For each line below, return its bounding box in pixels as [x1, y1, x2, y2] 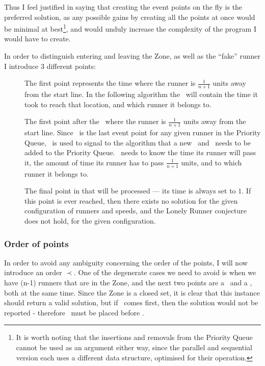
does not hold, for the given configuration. [24, 215, 156, 226]
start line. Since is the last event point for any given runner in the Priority [24, 127, 261, 138]
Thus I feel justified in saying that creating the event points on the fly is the [4, 2, 243, 12]
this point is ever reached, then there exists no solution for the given [24, 195, 238, 206]
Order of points [4, 237, 69, 250]
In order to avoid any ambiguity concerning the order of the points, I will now [4, 257, 248, 267]
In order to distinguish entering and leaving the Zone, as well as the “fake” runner [4, 51, 260, 61]
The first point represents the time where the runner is [24, 78, 196, 88]
